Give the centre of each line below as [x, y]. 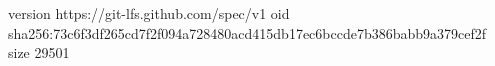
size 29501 [39, 52]
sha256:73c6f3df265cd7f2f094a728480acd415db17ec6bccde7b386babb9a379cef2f [247, 32]
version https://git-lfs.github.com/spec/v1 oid [149, 13]
